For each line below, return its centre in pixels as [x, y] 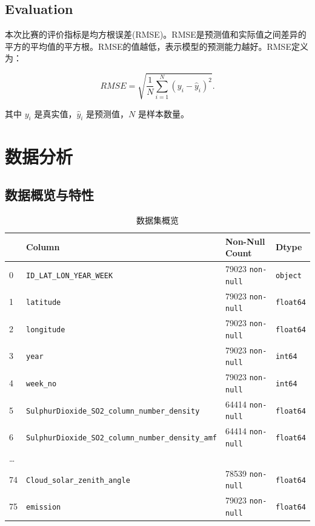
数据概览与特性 [49, 195]
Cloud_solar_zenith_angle [78, 480]
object [288, 275]
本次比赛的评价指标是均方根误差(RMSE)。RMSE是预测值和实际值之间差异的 [156, 34]
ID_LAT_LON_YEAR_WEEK [70, 275]
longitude [46, 330]
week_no [41, 384]
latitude [44, 303]
